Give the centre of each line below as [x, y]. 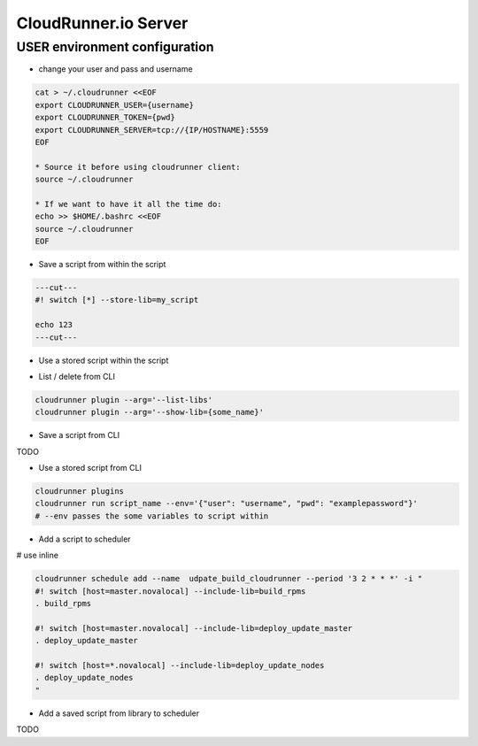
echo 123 [54, 325]
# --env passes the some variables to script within [152, 516]
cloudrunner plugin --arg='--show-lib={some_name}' [150, 412]
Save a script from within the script [102, 265]
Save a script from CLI [79, 435]
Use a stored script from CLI [90, 468]
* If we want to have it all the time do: [128, 204]
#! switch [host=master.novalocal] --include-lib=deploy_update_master [194, 628]
